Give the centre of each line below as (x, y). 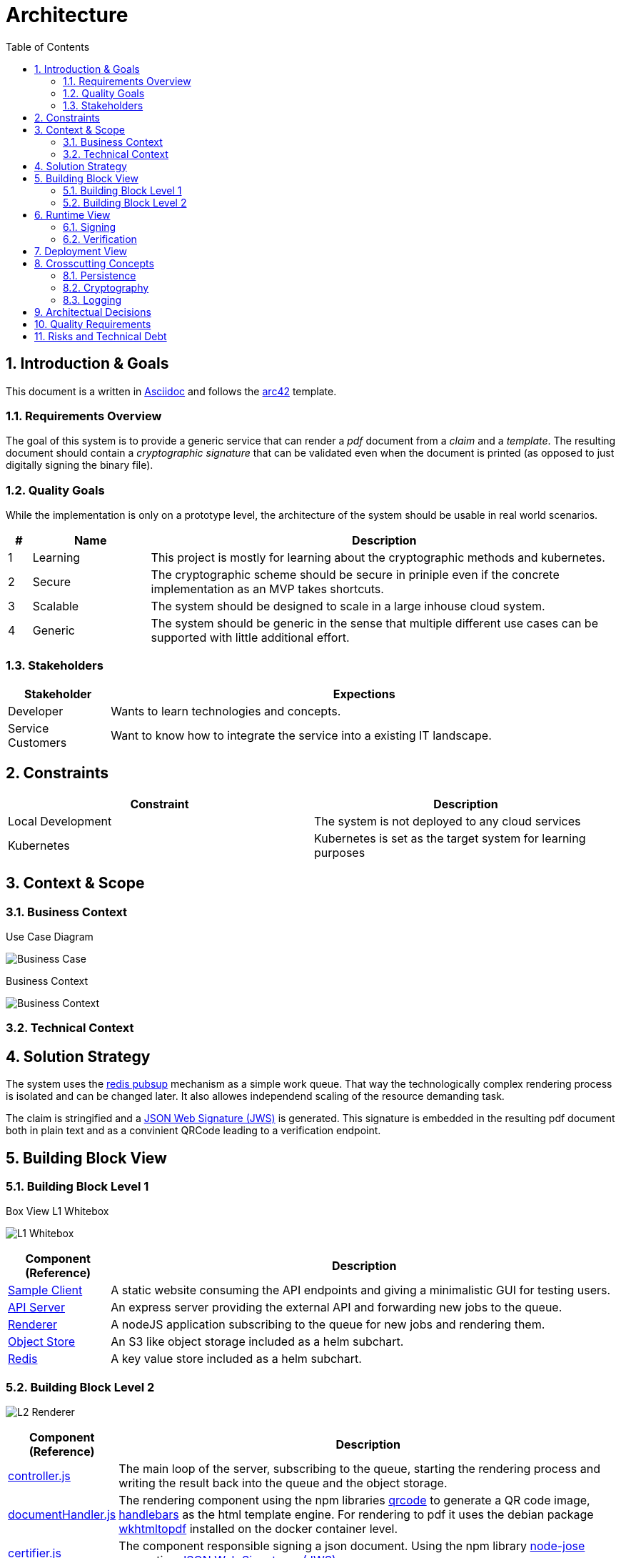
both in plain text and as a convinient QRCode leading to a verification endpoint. (193, 1131)
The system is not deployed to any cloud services (448, 821)
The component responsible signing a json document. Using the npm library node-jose (352, 1546)
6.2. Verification (100, 239)
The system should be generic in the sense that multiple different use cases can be (374, 624)
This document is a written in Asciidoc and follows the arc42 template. (171, 391)
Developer (36, 711)
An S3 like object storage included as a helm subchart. (257, 1342)
